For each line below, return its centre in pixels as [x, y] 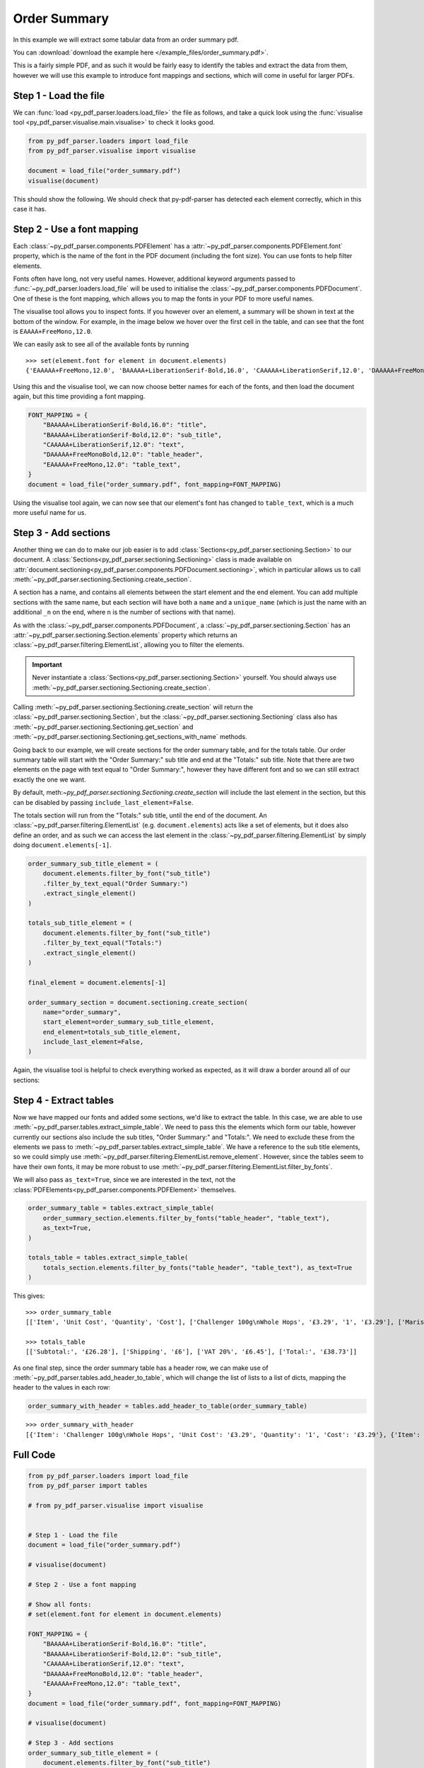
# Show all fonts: [60, 1604]
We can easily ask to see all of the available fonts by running [101, 344]
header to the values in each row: [62, 1388]
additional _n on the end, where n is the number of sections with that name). [124, 612]
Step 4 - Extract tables [64, 1100]
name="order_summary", [82, 1012]
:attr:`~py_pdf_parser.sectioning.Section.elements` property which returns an [125, 635]
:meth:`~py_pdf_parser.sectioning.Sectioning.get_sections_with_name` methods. [130, 737]
